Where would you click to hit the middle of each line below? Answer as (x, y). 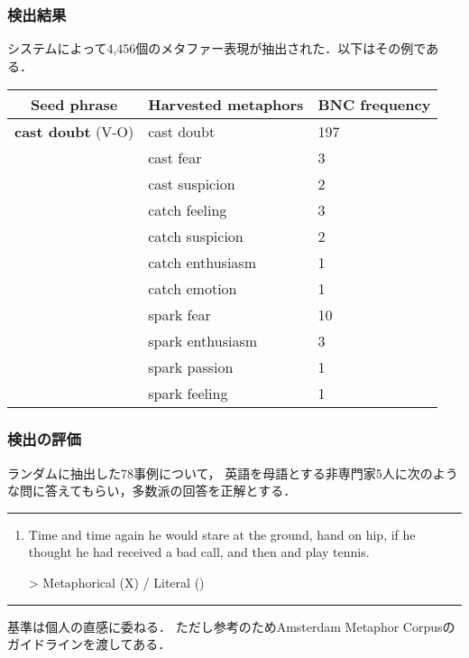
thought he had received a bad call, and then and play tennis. (199, 552)
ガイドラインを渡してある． (89, 644)
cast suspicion (192, 184)
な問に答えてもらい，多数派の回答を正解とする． (152, 491)
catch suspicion (196, 236)
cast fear (175, 158)
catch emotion (193, 289)
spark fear (179, 315)
